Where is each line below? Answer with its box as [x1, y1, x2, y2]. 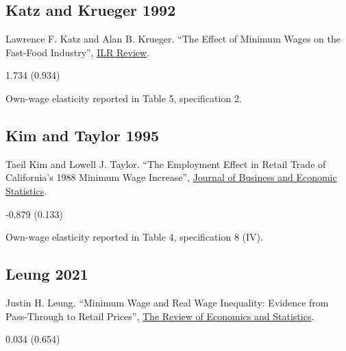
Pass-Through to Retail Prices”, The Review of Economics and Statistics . [5, 308, 314, 323]
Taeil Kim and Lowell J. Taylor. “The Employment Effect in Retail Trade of [5, 156, 326, 171]
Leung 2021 [5, 263, 88, 285]
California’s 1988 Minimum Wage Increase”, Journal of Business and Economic [5, 170, 337, 184]
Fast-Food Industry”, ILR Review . [5, 45, 150, 59]
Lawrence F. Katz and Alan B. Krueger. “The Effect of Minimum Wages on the [5, 32, 341, 46]
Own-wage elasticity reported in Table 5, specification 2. [5, 90, 242, 105]
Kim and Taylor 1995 [5, 124, 160, 145]
